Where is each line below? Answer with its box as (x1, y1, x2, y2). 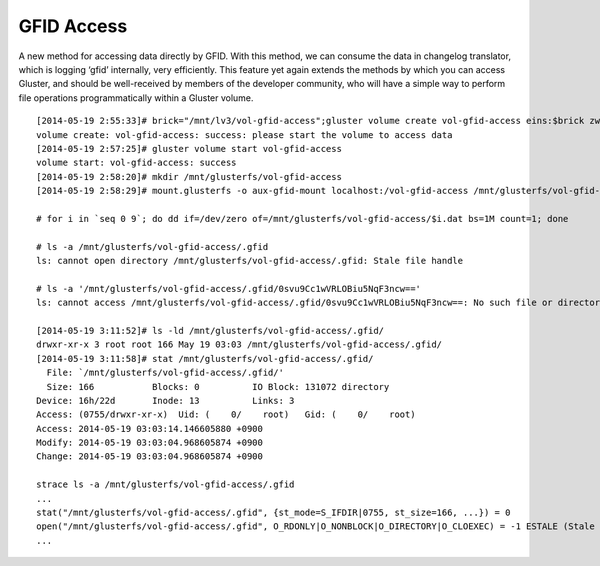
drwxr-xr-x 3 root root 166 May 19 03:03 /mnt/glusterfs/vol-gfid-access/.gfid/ (36, 339, 443, 350)
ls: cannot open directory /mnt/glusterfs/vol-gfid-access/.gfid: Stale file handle (36, 255, 464, 267)
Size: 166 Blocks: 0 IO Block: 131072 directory (46, 381, 390, 392)
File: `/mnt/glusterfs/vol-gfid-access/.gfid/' (46, 367, 285, 379)
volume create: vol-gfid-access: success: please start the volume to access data (36, 129, 453, 140)
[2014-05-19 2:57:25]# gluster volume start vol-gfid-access (36, 143, 342, 154)
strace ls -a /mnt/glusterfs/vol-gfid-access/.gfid (36, 479, 295, 490)
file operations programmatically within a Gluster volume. (18, 91, 254, 104)
